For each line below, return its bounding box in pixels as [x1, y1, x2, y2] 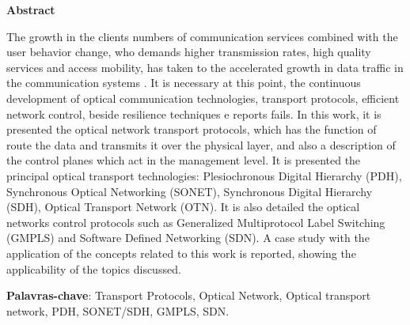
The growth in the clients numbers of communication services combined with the [6, 28, 398, 44]
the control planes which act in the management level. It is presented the [6, 152, 361, 168]
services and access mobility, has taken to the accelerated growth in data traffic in [6, 59, 404, 75]
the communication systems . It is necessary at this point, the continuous [6, 74, 361, 91]
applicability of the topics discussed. [6, 260, 181, 277]
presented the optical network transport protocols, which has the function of [6, 121, 377, 138]
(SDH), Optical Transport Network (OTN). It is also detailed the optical [6, 198, 360, 215]
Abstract [6, 2, 55, 17]
